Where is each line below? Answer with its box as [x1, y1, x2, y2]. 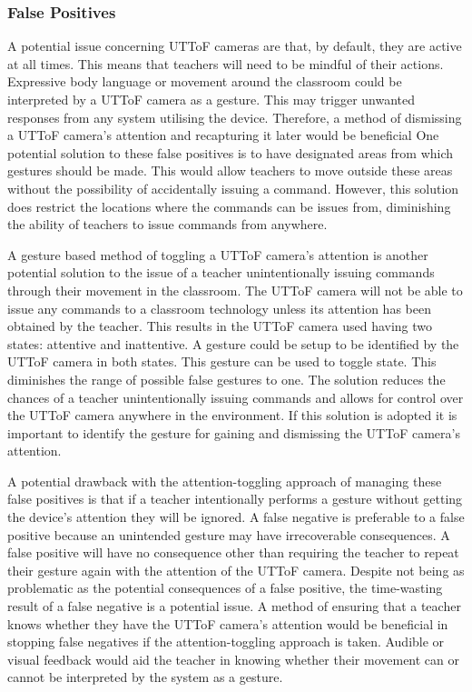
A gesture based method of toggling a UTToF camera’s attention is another [7, 245, 428, 264]
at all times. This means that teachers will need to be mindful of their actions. [7, 54, 444, 73]
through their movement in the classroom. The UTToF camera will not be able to [7, 280, 463, 299]
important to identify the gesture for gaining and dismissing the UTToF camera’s [7, 423, 460, 442]
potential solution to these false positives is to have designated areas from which [7, 143, 454, 162]
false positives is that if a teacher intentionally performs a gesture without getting [7, 489, 463, 508]
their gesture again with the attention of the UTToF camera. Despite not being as [7, 560, 465, 579]
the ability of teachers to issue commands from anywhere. [7, 215, 328, 234]
